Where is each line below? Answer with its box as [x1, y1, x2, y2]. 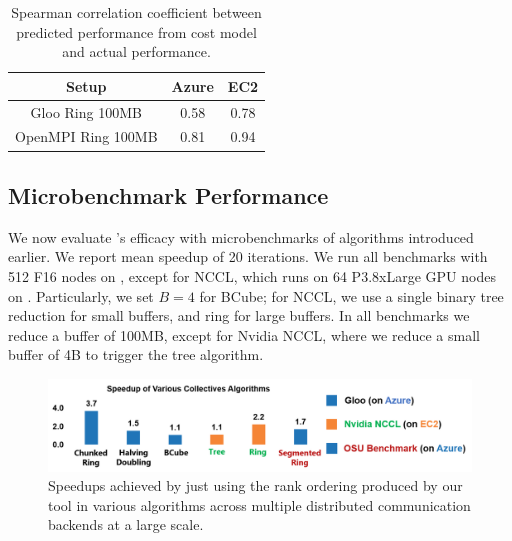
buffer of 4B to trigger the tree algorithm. [8, 344, 264, 365]
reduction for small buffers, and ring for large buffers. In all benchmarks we [8, 305, 470, 326]
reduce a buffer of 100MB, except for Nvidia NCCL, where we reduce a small [8, 324, 480, 345]
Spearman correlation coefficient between [11, 2, 262, 22]
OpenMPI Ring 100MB [15, 126, 158, 147]
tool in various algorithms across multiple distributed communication [48, 494, 471, 515]
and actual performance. [62, 41, 211, 62]
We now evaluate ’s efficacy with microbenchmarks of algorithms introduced [8, 226, 474, 247]
